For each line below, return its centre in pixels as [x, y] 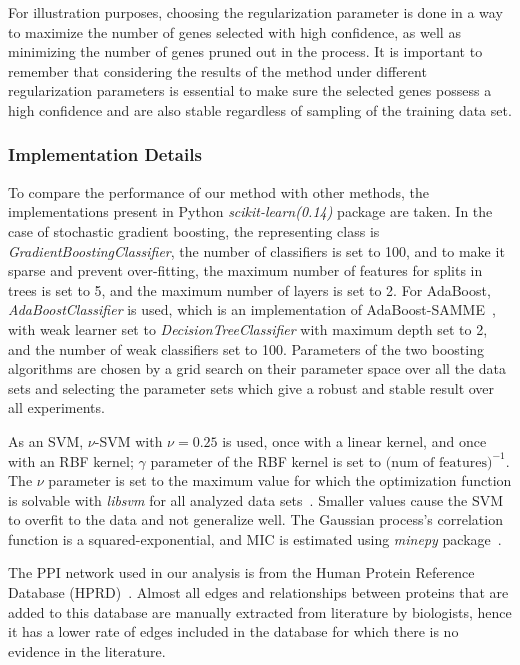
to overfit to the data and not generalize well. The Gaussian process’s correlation [255, 519]
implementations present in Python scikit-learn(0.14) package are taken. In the [250, 211]
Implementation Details [105, 154]
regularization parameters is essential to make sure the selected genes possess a [250, 90]
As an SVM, [46, 440]
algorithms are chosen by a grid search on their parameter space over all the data [257, 368]
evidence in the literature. [87, 650]
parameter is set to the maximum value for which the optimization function [280, 480]
